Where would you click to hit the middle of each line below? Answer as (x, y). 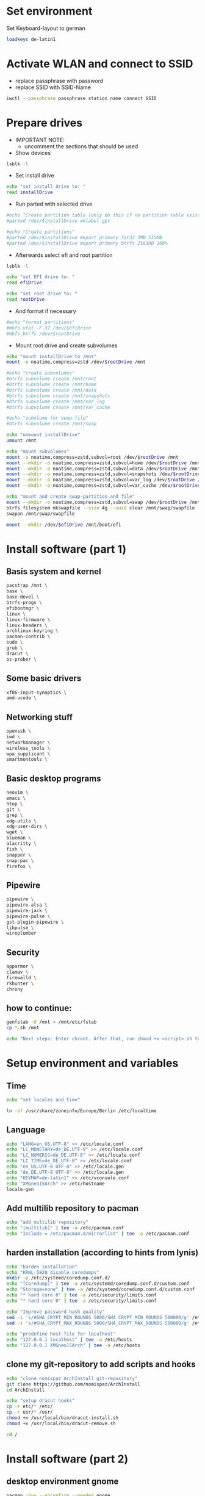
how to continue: (39, 1008)
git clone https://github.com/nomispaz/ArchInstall (73, 1384)
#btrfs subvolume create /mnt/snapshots (59, 396)
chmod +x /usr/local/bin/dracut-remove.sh (61, 1423)
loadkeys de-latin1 (31, 39)
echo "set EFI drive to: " (41, 277)
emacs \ (16, 798)
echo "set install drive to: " (46, 187)
